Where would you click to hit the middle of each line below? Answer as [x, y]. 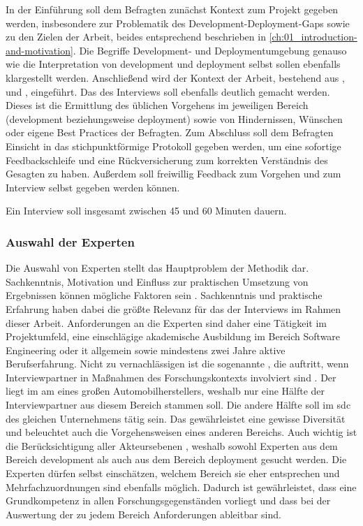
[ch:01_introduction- [313, 37]
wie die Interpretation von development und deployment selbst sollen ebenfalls [173, 64]
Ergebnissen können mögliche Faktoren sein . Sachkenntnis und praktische [164, 295]
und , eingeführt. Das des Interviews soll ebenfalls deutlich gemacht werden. [168, 91]
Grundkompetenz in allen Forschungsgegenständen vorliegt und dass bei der [168, 501]
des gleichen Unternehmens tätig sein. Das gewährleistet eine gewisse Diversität [176, 418]
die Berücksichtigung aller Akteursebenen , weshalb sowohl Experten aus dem [172, 445]
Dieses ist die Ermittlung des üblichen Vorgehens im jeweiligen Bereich [157, 105]
